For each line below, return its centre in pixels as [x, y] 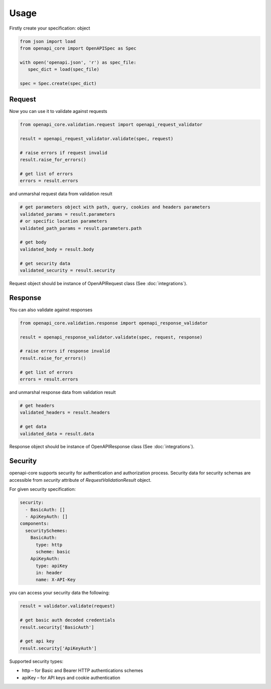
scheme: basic [53, 552]
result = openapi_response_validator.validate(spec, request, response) [111, 337]
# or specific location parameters [63, 221]
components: [35, 524]
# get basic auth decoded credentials [67, 620]
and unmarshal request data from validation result [61, 194]
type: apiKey [52, 566]
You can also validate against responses [51, 310]
